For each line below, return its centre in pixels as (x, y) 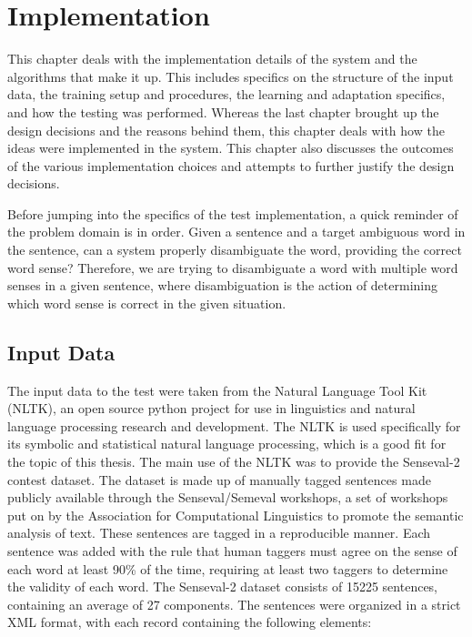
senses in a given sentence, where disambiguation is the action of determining (223, 285)
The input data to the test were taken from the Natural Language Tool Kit (217, 390)
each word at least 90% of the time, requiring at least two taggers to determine (228, 568)
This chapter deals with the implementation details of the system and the (212, 59)
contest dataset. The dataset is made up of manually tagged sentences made (219, 479)
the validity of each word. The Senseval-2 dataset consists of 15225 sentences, (223, 586)
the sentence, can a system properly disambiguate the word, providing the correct (235, 250)
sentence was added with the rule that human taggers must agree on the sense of (232, 550)
